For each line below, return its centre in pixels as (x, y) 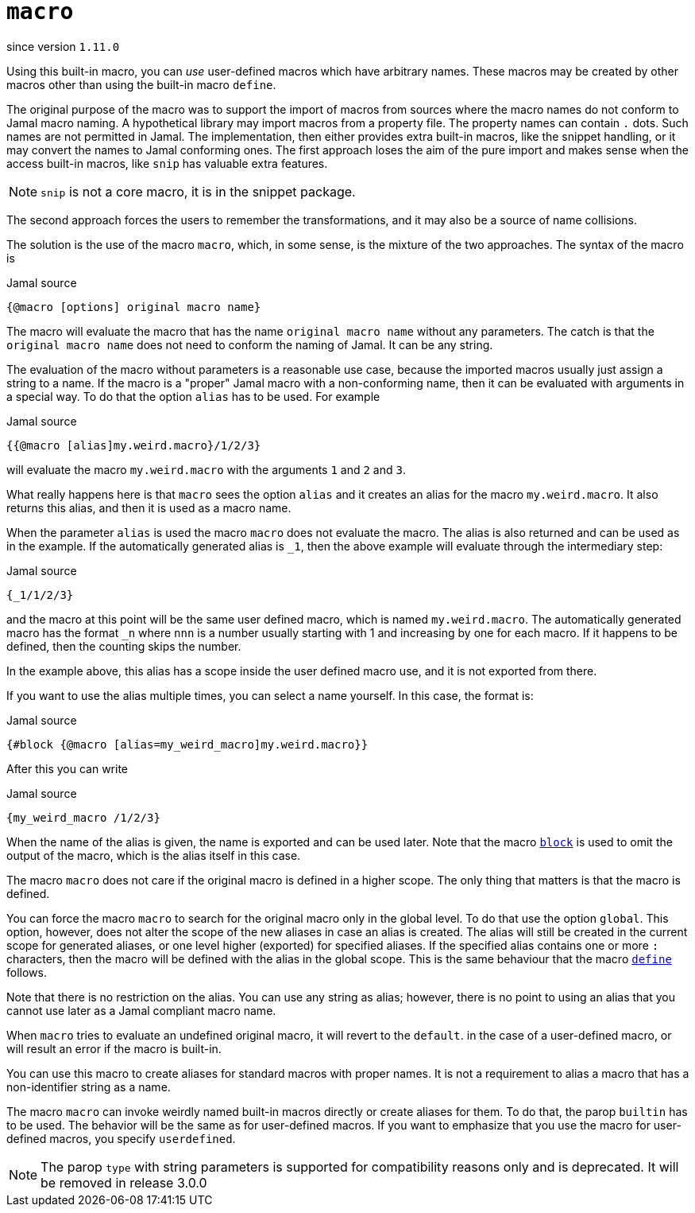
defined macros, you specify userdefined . (121, 1138)
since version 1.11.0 (63, 46)
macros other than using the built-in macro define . (141, 84)
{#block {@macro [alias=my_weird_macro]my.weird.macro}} (187, 744)
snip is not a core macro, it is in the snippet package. (198, 191)
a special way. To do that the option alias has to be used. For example (193, 396)
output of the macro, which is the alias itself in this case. (154, 855)
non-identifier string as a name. (89, 1087)
